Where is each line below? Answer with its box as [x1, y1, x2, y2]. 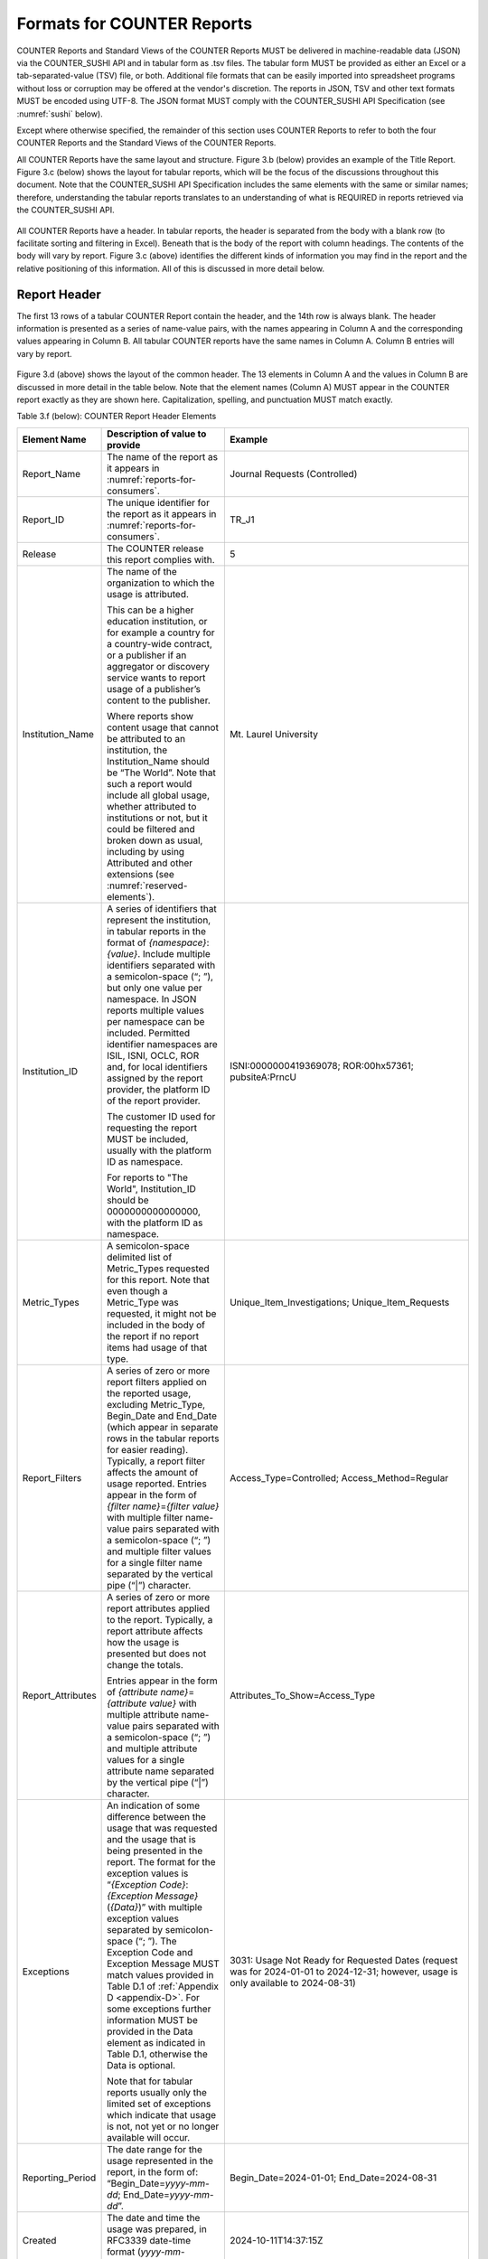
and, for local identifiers [107, 1060, 208, 1073]
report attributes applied [107, 1602, 211, 1615]
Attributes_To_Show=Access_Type [229, 1689, 375, 1701]
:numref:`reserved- [107, 879, 188, 892]
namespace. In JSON [107, 992, 197, 1005]
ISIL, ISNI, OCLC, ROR [107, 1049, 200, 1062]
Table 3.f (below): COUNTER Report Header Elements [16, 411, 217, 422]
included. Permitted [107, 1026, 191, 1039]
